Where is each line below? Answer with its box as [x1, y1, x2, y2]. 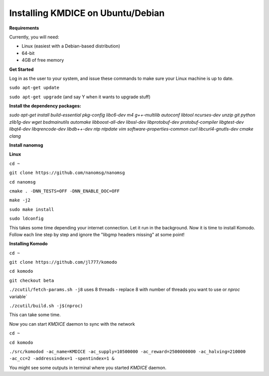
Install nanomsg [9, 142, 43, 148]
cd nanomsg [9, 179, 36, 185]
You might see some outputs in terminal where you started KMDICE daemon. [9, 365, 167, 371]
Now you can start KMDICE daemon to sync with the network [9, 321, 135, 327]
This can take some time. [9, 312, 61, 318]
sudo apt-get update [9, 85, 60, 91]
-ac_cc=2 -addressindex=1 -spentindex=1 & [9, 356, 115, 362]
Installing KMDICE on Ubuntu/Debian [9, 7, 165, 18]
